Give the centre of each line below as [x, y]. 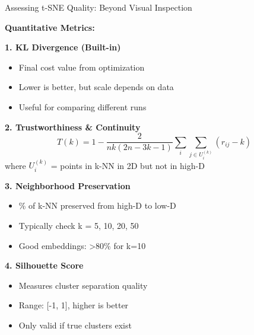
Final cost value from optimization [82, 67]
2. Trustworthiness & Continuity [73, 127]
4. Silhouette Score [44, 265]
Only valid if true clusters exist [75, 325]
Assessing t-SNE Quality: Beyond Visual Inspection [99, 7]
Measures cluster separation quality [83, 285]
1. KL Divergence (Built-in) [63, 47]
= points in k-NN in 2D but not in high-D [128, 165]
